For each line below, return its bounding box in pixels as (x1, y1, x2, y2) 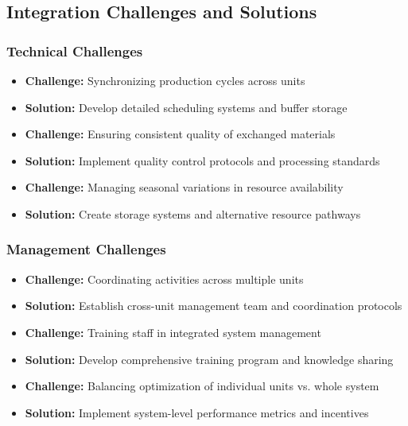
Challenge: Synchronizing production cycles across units (25, 72, 305, 88)
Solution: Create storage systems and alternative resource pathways (25, 205, 361, 222)
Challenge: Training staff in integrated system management (25, 323, 321, 340)
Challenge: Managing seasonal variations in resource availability (25, 179, 344, 196)
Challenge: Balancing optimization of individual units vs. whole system (25, 378, 379, 394)
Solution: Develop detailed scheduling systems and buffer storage (25, 99, 348, 115)
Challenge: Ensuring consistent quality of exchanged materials (25, 126, 336, 142)
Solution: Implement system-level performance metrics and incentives (25, 404, 369, 420)
